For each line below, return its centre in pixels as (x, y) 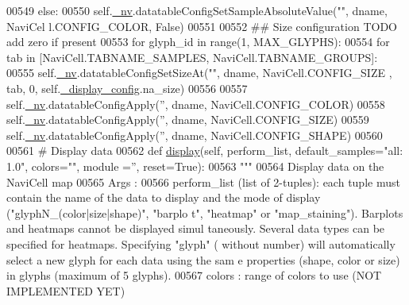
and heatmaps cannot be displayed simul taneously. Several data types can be (196, 228)
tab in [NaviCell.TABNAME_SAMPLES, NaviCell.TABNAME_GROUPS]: (192, 57)
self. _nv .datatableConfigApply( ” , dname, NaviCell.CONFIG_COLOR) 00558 (196, 104)
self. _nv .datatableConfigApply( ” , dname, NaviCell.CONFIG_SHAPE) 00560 (195, 135)
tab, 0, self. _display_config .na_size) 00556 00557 (127, 88)
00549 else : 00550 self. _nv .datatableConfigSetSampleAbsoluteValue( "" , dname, (197, 10)
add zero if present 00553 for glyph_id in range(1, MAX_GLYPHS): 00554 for (198, 42)
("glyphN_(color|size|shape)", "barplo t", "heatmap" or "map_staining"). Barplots (205, 212)
